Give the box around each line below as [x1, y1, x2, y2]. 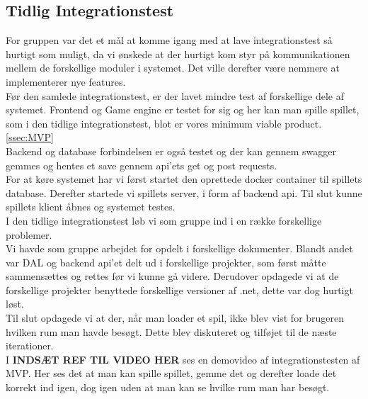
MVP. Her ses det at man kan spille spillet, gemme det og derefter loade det [6, 366, 337, 381]
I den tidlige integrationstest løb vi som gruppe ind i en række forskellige [6, 213, 322, 227]
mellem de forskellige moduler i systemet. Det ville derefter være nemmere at [6, 60, 340, 75]
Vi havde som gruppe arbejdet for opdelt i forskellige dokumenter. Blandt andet [6, 241, 353, 256]
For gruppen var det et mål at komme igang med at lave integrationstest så [6, 33, 333, 47]
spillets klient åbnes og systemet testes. [6, 199, 176, 214]
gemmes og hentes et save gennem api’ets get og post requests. [6, 157, 277, 172]
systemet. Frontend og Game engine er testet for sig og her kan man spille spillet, [6, 102, 360, 117]
